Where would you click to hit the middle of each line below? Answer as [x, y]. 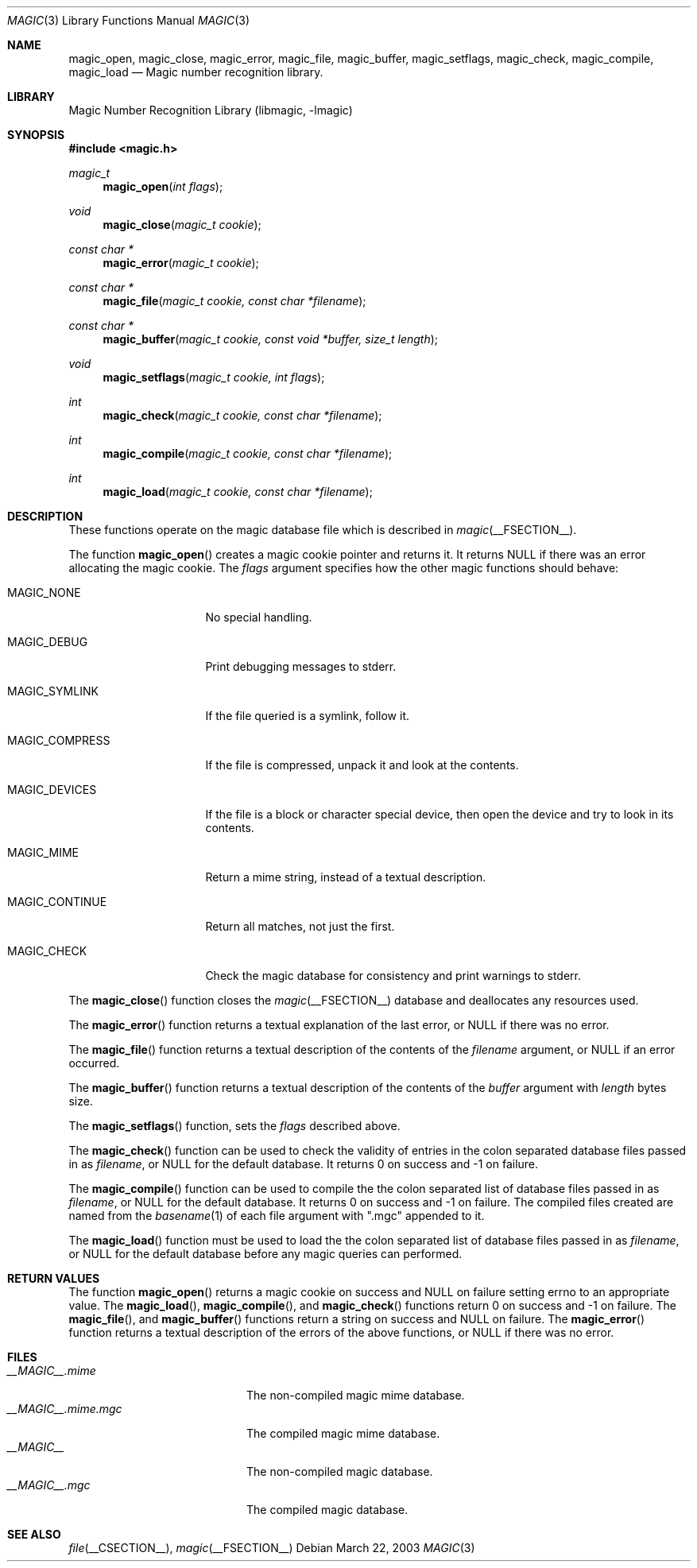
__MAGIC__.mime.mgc [65, 1409]
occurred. [94, 1063]
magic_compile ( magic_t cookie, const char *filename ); [248, 453]
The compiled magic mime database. [343, 1433]
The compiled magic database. [327, 1510]
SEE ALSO [34, 1534]
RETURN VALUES [54, 1278]
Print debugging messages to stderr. [301, 666]
